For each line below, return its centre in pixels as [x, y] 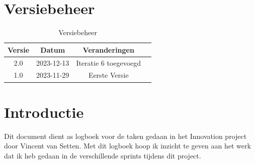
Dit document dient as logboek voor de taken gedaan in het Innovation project [125, 136]
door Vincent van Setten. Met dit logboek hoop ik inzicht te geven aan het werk [127, 146]
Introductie [44, 112]
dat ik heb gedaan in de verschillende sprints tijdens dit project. [103, 155]
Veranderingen [108, 49]
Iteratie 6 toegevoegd [109, 62]
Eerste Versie [108, 75]
